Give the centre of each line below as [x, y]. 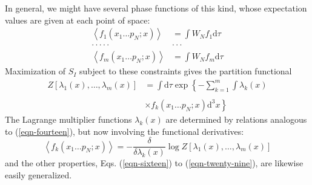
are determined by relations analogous [236, 119]
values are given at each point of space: [78, 20]
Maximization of [35, 71]
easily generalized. [38, 174]
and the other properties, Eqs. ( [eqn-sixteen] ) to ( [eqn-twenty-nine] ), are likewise [154, 163]
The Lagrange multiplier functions [68, 119]
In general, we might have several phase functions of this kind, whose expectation [156, 8]
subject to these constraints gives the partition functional [185, 71]
